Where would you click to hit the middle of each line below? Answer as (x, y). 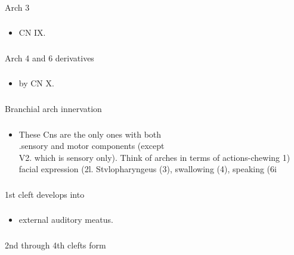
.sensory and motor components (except (92, 146)
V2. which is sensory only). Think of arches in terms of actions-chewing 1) (154, 157)
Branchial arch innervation (53, 108)
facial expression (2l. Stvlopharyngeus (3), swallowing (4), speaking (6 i (148, 169)
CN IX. (32, 32)
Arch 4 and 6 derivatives (49, 57)
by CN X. (36, 83)
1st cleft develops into (45, 194)
